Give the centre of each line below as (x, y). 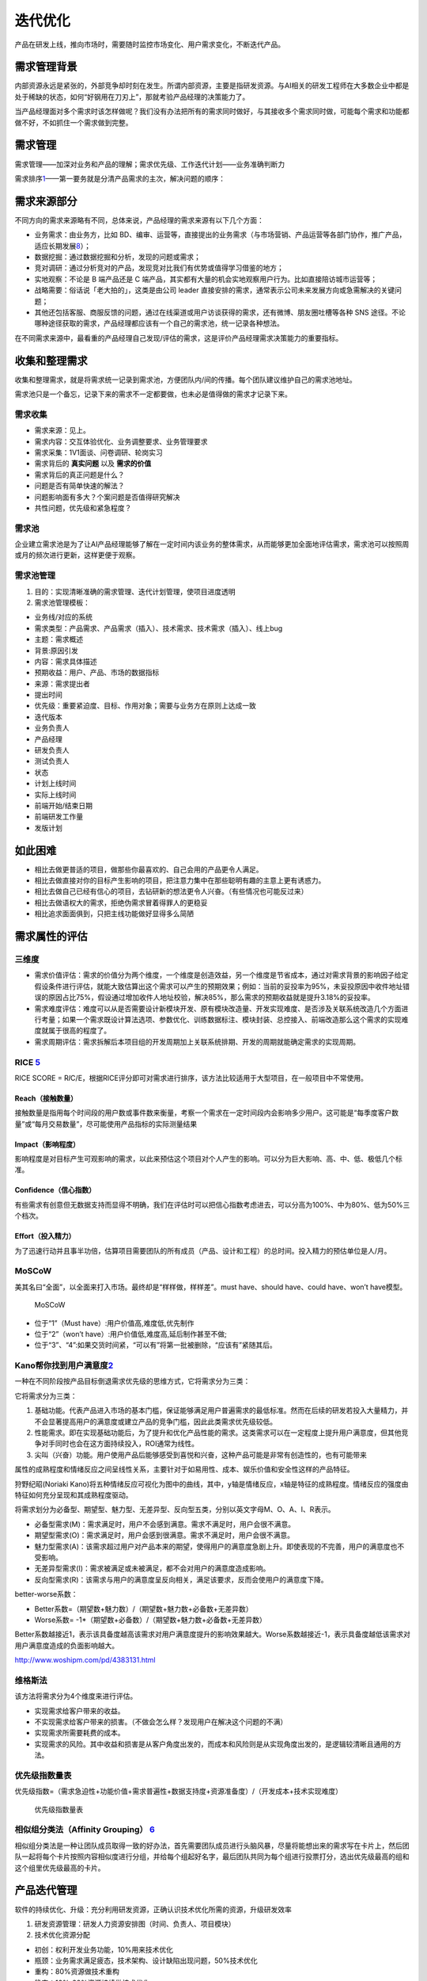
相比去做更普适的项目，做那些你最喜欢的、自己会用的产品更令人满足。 (149, 869)
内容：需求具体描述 (66, 661)
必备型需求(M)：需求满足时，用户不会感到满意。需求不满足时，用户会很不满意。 (165, 1524)
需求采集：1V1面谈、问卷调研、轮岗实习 (99, 452)
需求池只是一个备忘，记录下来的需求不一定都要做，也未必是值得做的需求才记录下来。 (153, 394)
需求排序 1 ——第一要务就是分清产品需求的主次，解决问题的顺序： (120, 178)
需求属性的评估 (51, 936)
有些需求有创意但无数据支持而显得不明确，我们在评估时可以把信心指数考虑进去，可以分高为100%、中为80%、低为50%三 (212, 1204)
